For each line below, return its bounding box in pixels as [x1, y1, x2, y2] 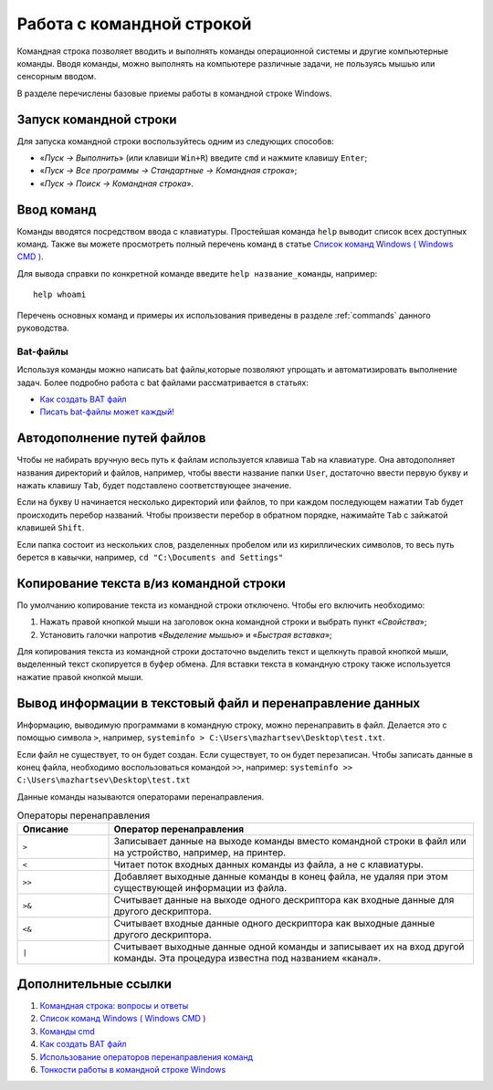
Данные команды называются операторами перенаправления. [16, 791, 265, 802]
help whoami [33, 289, 87, 300]
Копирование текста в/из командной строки [16, 575, 287, 591]
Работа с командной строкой [16, 14, 252, 34]
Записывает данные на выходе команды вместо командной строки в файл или [113, 835, 467, 848]
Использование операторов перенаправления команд [39, 1051, 254, 1063]
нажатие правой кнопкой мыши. [16, 671, 143, 682]
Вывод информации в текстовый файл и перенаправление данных [16, 695, 421, 711]
